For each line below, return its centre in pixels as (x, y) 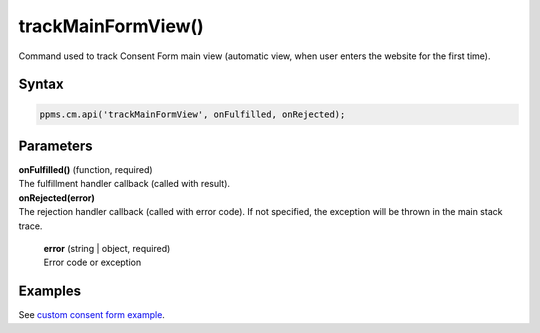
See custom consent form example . (91, 315)
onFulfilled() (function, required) (86, 170)
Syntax (41, 84)
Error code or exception (92, 262)
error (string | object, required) (107, 248)
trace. (30, 226)
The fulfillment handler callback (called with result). (124, 184)
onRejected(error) (56, 197)
